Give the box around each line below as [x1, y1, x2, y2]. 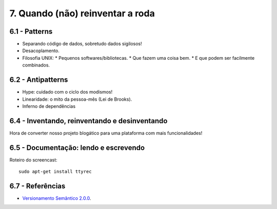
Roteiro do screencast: [9, 156, 57, 163]
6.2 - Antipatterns [9, 76, 68, 84]
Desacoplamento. [22, 48, 60, 54]
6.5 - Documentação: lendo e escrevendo [9, 143, 145, 152]
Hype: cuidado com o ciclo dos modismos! [22, 89, 113, 95]
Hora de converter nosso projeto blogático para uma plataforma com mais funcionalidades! [9, 130, 203, 136]
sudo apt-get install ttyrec [18, 169, 92, 175]
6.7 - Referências [9, 181, 66, 190]
